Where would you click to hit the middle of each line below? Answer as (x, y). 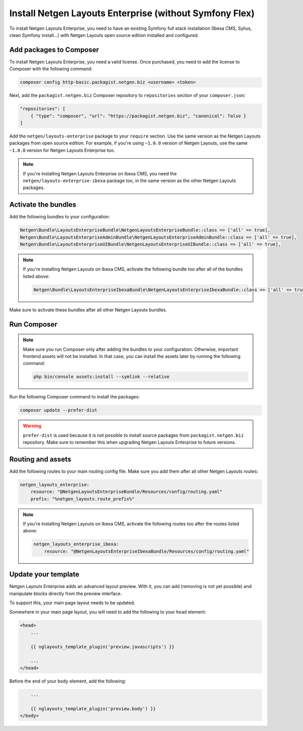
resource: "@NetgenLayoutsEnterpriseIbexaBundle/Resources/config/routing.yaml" (147, 551)
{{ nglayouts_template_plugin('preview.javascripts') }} (103, 647)
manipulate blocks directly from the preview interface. (66, 593)
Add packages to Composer (54, 50)
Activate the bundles (43, 205)
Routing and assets (40, 459)
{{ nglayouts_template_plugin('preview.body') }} (93, 709)
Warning (32, 426)
